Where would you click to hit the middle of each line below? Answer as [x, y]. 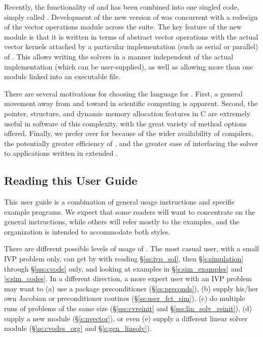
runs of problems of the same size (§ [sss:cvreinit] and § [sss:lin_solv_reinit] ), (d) [128, 308]
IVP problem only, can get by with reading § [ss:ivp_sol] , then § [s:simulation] [124, 259]
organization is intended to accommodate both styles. [87, 231]
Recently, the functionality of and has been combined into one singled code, [122, 7]
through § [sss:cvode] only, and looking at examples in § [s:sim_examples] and [123, 268]
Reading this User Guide [71, 180]
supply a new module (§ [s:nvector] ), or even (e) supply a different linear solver [126, 318]
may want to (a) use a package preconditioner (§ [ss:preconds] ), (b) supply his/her [131, 288]
